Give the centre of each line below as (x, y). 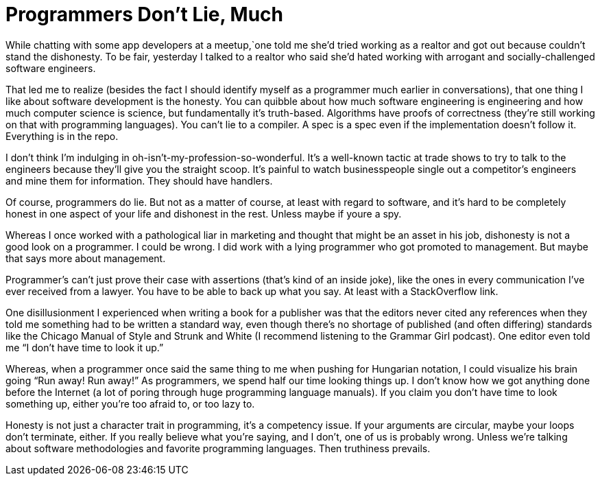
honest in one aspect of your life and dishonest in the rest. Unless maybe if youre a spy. (204, 213)
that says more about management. (86, 258)
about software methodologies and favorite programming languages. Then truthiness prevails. (218, 448)
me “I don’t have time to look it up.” (85, 347)
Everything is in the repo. (62, 136)
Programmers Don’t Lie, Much (145, 14)
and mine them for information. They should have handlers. (139, 180)
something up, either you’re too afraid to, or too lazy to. (130, 403)
